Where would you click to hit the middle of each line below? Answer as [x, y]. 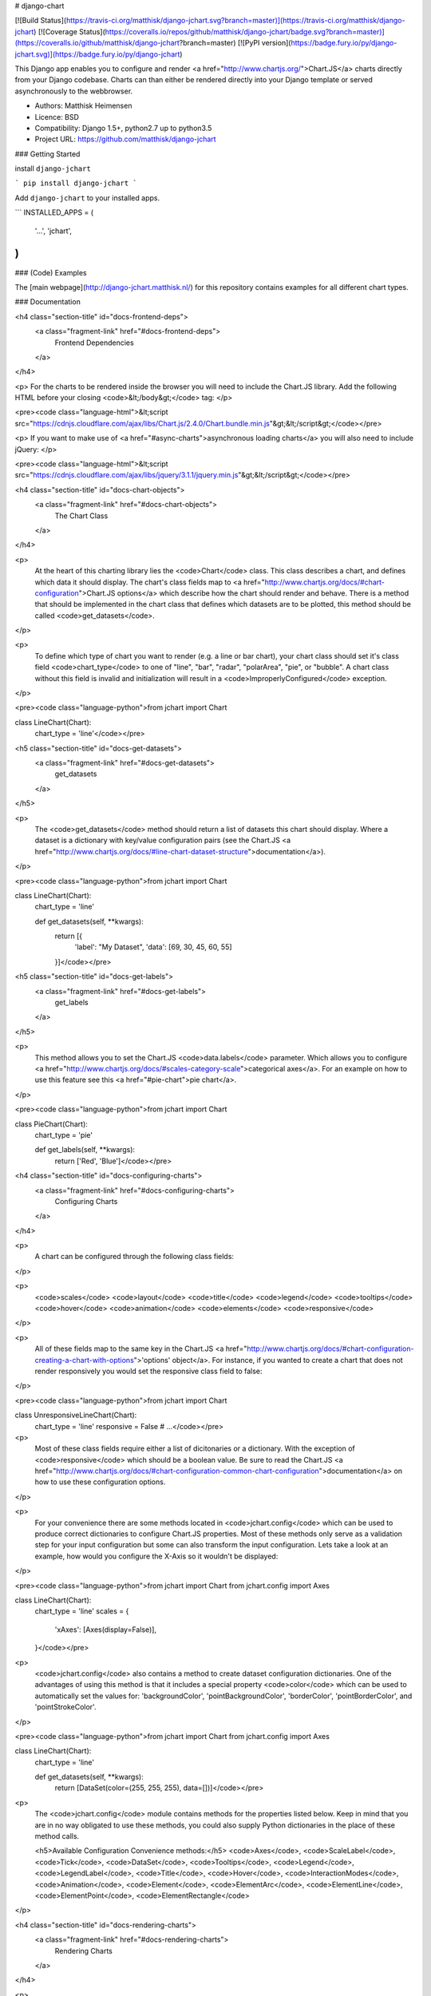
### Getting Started [47, 154]
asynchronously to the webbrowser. [74, 91]
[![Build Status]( [41, 21]
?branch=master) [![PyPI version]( [235, 43]
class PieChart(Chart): [51, 1124]
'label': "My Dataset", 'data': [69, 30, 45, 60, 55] [153, 947]
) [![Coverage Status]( [69, 31]
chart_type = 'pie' [64, 1135]
